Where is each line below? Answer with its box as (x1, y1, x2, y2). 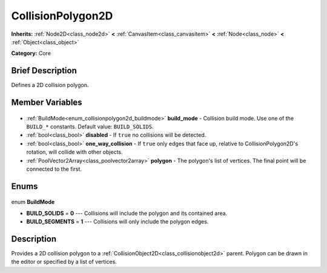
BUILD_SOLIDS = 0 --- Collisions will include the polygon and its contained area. (26, 209, 228, 217)
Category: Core (11, 50, 51, 57)
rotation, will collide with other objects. (26, 148, 124, 156)
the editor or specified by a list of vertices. (11, 258, 117, 266)
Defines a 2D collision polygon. (11, 82, 89, 89)
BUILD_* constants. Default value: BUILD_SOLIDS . (26, 123, 154, 130)
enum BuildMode (11, 199, 55, 206)
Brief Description (11, 65, 77, 76)
